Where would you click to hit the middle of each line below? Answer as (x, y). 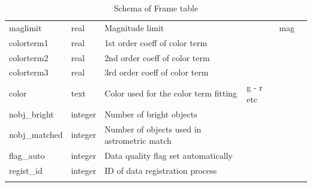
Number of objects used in (153, 129)
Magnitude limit (134, 27)
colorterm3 (29, 72)
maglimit (25, 27)
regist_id (26, 170)
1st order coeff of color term (156, 42)
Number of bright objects (151, 114)
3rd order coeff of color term (157, 72)
